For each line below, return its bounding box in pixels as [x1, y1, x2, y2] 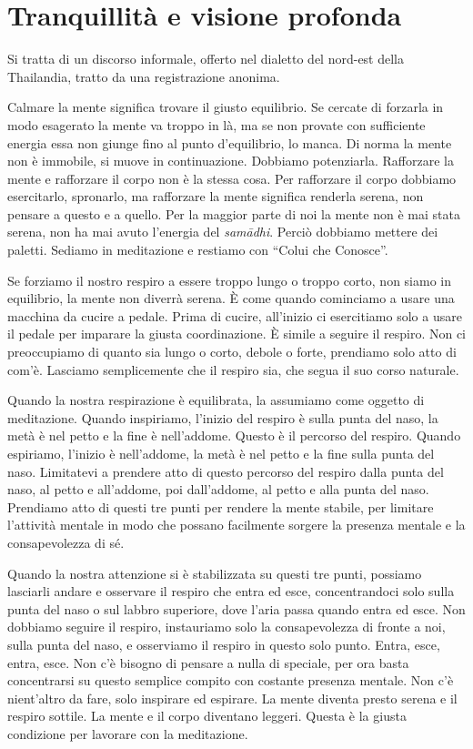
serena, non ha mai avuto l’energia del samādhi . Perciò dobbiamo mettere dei [7, 222, 438, 241]
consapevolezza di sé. [7, 532, 125, 552]
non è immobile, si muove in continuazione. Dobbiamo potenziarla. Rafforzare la [7, 151, 454, 170]
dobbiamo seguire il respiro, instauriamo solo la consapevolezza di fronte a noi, [7, 617, 446, 636]
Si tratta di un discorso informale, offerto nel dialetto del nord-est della [7, 49, 405, 68]
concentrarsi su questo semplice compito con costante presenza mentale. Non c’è [7, 671, 454, 690]
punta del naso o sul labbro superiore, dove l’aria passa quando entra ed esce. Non [7, 599, 466, 618]
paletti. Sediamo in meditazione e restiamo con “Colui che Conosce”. [7, 240, 388, 259]
